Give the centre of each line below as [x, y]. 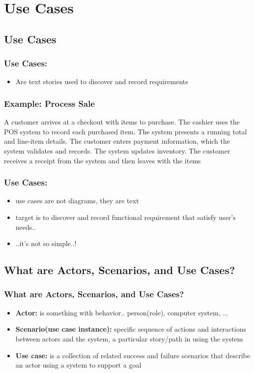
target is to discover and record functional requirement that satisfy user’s [126, 217]
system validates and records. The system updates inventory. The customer [117, 150]
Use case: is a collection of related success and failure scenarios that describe [133, 355]
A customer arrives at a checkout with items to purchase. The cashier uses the [122, 122]
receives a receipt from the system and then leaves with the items [102, 160]
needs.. [26, 227]
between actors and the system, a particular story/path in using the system [129, 338]
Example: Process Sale [49, 103]
